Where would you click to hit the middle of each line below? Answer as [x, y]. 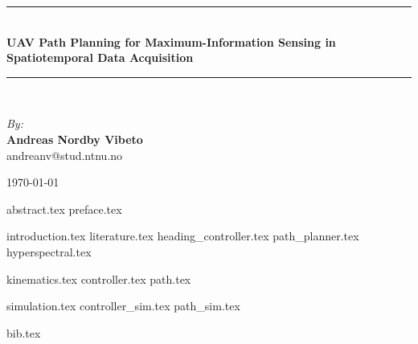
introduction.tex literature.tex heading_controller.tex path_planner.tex [183, 236]
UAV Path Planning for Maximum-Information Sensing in [171, 41]
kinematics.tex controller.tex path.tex [99, 278]
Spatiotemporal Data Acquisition [100, 57]
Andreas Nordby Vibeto [75, 139]
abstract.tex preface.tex [64, 209]
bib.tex [24, 332]
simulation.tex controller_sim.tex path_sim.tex [123, 306]
